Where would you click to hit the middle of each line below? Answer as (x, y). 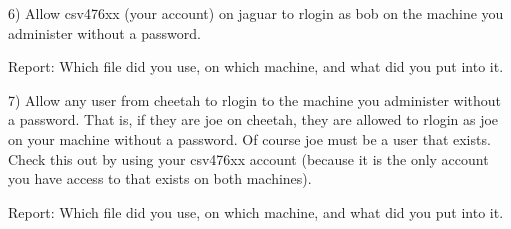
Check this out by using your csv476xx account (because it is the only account (248, 158)
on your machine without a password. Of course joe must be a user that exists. (249, 138)
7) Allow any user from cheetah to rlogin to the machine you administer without (255, 99)
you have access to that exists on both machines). (160, 178)
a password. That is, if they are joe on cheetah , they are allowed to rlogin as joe (253, 119)
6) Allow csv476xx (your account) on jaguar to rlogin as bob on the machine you (256, 13)
